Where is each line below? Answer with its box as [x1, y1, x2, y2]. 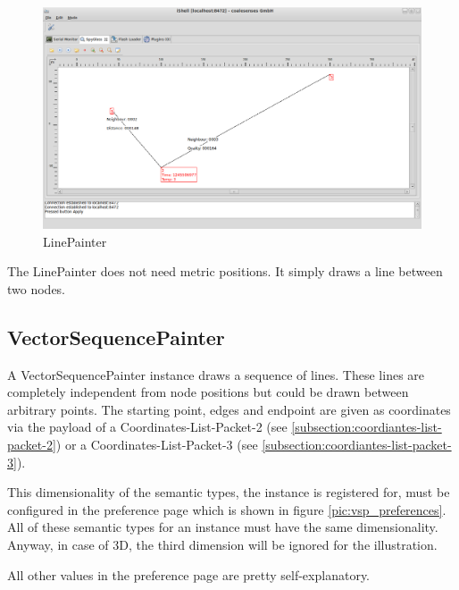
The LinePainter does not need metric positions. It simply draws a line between [7, 262, 443, 281]
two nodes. [7, 279, 66, 298]
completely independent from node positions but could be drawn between [7, 383, 409, 401]
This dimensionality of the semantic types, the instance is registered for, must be [7, 483, 450, 501]
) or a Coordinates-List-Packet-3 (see [55, 434, 258, 453]
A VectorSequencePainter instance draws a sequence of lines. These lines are [7, 365, 425, 383]
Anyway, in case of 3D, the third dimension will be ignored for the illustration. [7, 535, 438, 553]
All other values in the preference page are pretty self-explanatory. [7, 565, 370, 584]
